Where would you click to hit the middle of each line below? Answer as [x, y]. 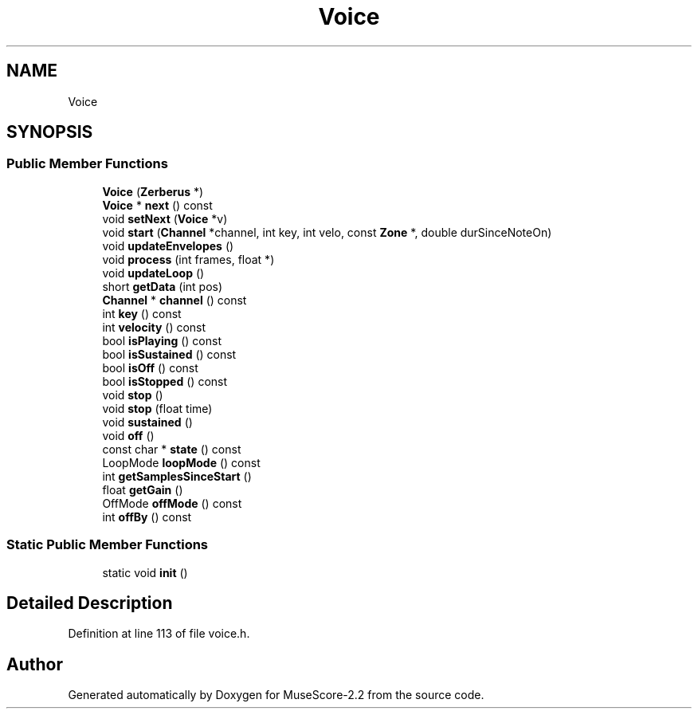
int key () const [142, 313]
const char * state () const [172, 449]
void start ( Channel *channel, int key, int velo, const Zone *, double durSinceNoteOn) [327, 232]
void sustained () [147, 422]
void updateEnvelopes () [168, 246]
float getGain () [143, 489]
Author [35, 664]
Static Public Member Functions [108, 545]
